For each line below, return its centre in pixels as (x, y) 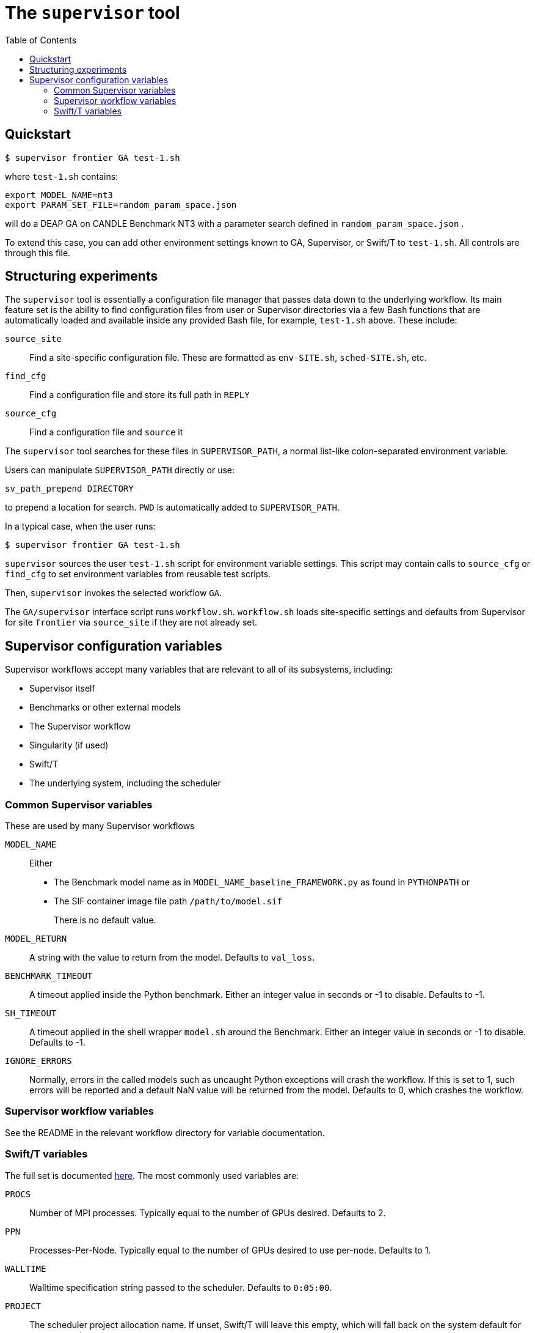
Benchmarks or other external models (105, 707)
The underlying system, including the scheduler (125, 783)
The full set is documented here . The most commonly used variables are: (152, 1175)
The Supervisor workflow (80, 726)
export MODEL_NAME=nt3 (59, 195)
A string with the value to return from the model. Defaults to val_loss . (172, 958)
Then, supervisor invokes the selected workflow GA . (114, 593)
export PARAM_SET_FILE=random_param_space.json (121, 205)
